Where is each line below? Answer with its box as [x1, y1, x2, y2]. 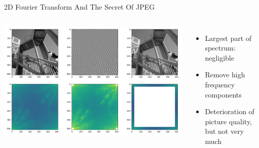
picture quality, [205, 116, 252, 126]
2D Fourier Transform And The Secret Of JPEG [4, 2, 155, 12]
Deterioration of [205, 106, 254, 117]
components [205, 89, 242, 100]
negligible [205, 52, 234, 63]
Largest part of [205, 32, 252, 43]
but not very [205, 126, 244, 136]
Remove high [205, 69, 245, 80]
